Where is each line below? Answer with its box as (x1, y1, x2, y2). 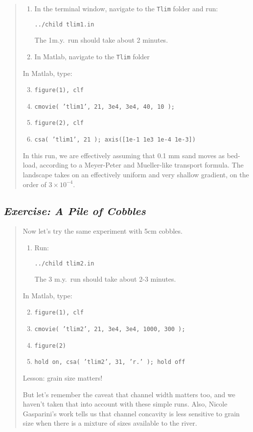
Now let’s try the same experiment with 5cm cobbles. (23, 226, 183, 236)
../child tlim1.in (34, 21, 94, 28)
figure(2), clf (34, 120, 84, 127)
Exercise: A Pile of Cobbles (3, 203, 146, 218)
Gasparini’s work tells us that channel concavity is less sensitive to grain (23, 408, 240, 418)
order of (23, 179, 46, 189)
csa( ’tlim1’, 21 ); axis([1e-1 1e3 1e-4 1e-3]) (34, 136, 196, 144)
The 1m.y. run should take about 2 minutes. (34, 35, 168, 45)
